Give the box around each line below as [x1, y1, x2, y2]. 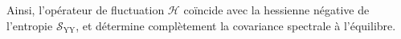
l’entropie [6, 17, 53, 33]
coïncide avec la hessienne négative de [183, 2, 370, 18]
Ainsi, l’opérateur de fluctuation [6, 2, 165, 18]
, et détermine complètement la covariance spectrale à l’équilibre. [76, 17, 396, 33]
